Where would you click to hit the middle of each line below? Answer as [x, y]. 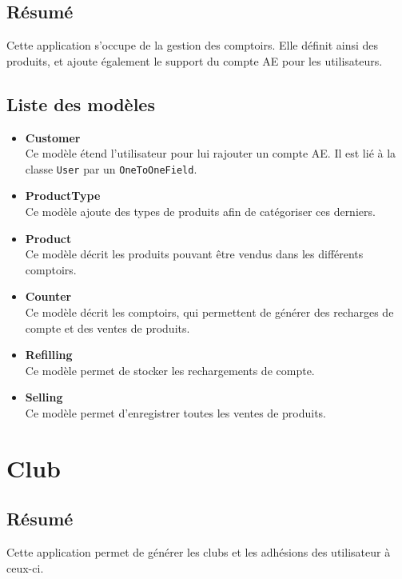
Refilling [49, 355]
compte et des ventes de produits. [107, 327]
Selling [44, 397]
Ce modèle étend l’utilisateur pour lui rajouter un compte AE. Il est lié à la [211, 153]
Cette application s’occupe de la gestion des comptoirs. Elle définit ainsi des [193, 45]
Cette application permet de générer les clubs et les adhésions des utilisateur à [199, 552]
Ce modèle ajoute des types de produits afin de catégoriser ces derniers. [200, 212]
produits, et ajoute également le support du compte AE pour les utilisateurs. [195, 60]
